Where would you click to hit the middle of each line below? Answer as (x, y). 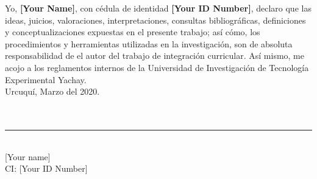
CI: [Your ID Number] (46, 168)
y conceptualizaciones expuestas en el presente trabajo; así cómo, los (133, 32)
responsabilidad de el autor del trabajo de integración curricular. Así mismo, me (155, 56)
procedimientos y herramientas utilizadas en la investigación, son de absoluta (149, 43)
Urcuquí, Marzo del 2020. (52, 91)
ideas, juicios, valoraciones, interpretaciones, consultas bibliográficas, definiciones (155, 20)
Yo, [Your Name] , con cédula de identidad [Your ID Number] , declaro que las (158, 8)
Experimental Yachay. (46, 79)
